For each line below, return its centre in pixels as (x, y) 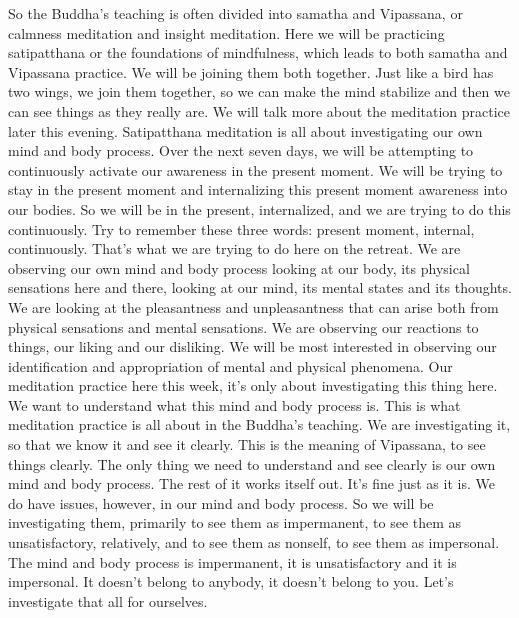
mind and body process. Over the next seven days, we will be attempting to (241, 150)
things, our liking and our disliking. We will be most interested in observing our (252, 346)
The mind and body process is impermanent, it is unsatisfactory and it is (232, 561)
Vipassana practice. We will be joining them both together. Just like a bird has (251, 71)
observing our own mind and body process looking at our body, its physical (239, 267)
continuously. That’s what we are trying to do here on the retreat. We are (234, 248)
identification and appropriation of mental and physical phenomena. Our (230, 365)
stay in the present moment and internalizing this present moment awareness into (258, 189)
